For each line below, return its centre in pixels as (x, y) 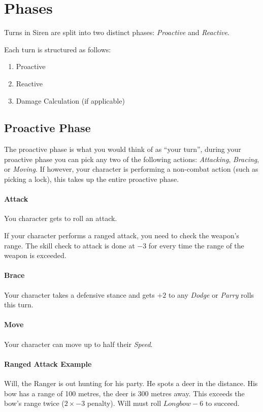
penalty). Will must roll (124, 403)
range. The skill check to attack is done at (70, 245)
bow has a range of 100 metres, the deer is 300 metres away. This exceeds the (124, 393)
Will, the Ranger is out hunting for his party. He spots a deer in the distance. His (131, 383)
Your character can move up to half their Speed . (78, 344)
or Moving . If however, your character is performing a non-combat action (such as (131, 169)
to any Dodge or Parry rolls (211, 294)
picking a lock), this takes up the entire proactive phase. (92, 179)
